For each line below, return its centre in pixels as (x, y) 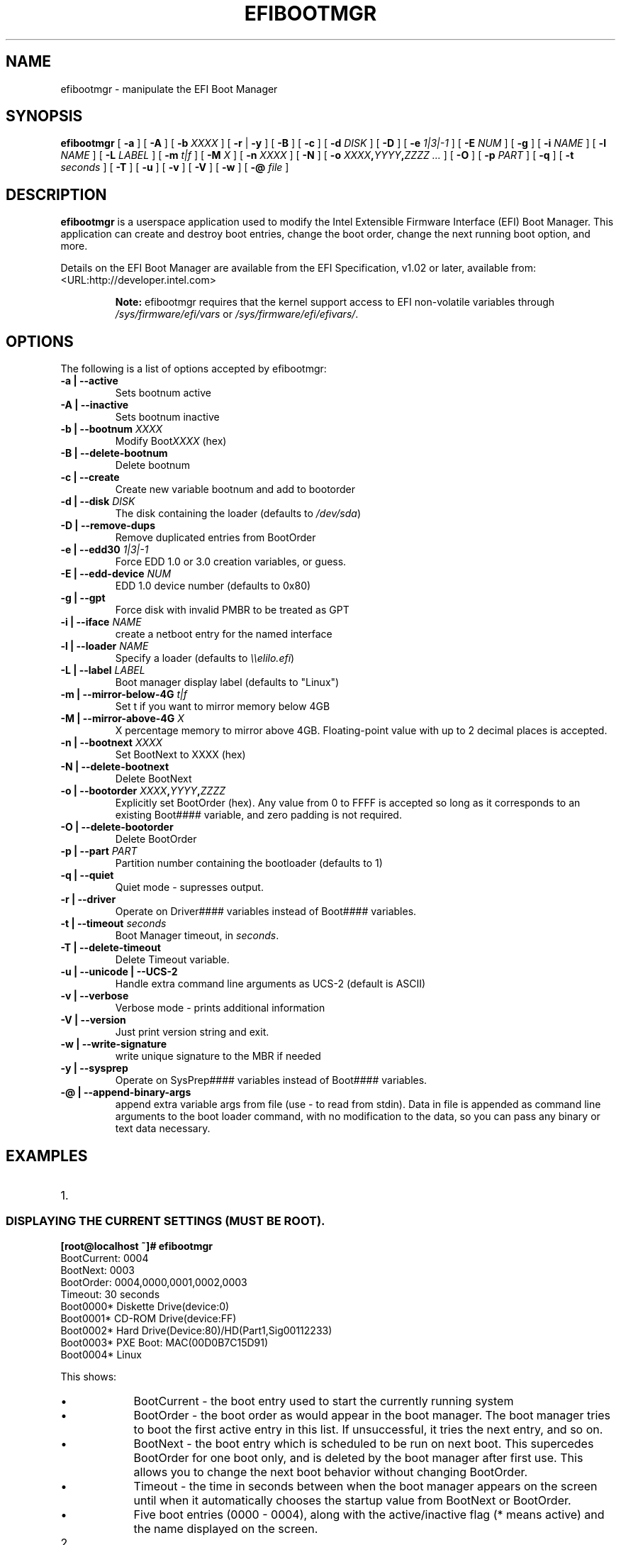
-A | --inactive (95, 405)
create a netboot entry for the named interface (224, 634)
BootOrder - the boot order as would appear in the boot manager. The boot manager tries (372, 1415)
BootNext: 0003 (97, 1270)
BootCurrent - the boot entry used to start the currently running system (324, 1401)
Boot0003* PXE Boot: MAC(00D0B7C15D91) (164, 1342)
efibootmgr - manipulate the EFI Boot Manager (169, 89)
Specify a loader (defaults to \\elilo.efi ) (205, 658)
